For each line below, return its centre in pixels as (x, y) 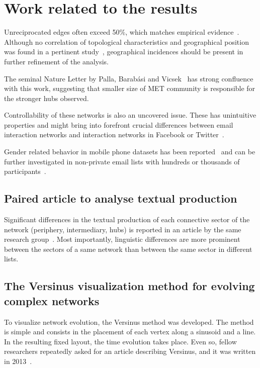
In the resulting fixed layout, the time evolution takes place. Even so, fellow (120, 341)
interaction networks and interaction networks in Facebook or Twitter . (114, 134)
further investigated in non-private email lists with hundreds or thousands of (122, 161)
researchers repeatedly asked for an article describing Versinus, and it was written (130, 351)
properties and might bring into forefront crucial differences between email (119, 124)
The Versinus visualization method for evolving (129, 286)
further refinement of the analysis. (56, 61)
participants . (25, 171)
